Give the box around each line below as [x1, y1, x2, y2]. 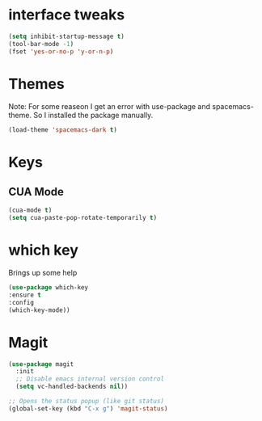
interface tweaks [8, 6, 125, 24]
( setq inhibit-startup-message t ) [8, 32, 125, 40]
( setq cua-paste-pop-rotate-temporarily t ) [8, 214, 158, 222]
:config [8, 298, 35, 306]
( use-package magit [8, 360, 74, 368]
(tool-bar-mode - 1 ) [8, 40, 74, 48]
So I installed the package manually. [33, 110, 154, 120]
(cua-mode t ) [8, 206, 53, 215]
